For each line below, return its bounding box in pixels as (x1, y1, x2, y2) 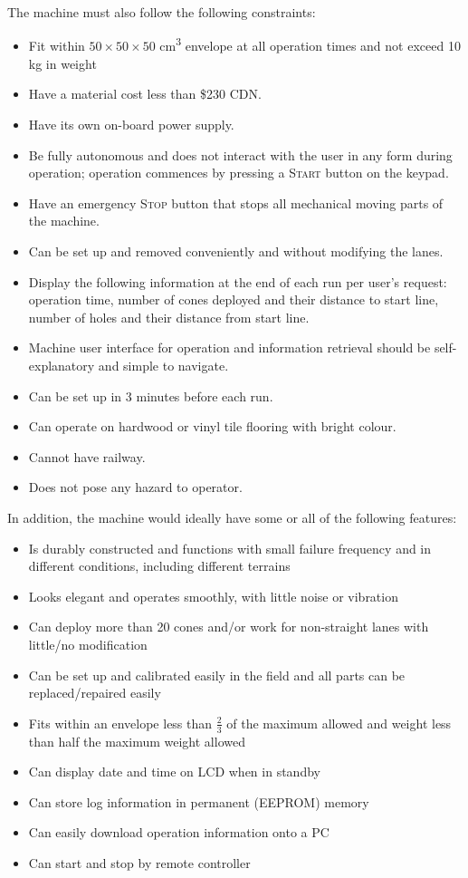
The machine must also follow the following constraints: (7, 3, 316, 21)
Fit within (28, 36, 85, 55)
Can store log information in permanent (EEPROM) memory (28, 792, 369, 811)
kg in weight (28, 53, 97, 72)
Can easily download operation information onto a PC (28, 823, 330, 842)
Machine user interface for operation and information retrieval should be (28, 338, 431, 357)
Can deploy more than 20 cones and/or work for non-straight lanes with (28, 617, 429, 636)
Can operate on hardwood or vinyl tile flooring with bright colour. (28, 417, 396, 436)
